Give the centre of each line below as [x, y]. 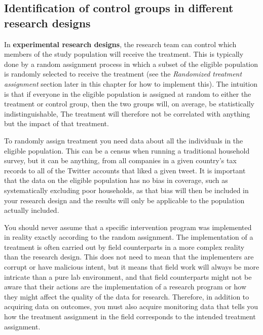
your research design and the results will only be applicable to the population [124, 200]
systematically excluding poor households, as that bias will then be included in [126, 190]
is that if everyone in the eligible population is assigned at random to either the [128, 94]
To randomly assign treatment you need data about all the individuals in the [124, 140]
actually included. [32, 210]
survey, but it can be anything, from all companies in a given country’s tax [120, 160]
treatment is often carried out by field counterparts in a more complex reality [124, 247]
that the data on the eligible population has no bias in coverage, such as [116, 180]
